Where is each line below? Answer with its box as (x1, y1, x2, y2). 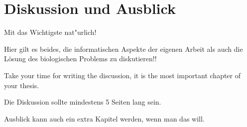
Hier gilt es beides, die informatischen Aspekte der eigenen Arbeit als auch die (4, 43, 243, 54)
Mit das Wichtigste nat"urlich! (4, 27, 97, 37)
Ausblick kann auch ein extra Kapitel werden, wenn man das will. (4, 113, 205, 124)
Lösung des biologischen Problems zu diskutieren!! (4, 53, 157, 64)
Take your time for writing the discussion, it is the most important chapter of (4, 70, 241, 80)
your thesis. (4, 80, 39, 90)
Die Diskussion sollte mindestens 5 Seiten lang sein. (4, 97, 161, 107)
